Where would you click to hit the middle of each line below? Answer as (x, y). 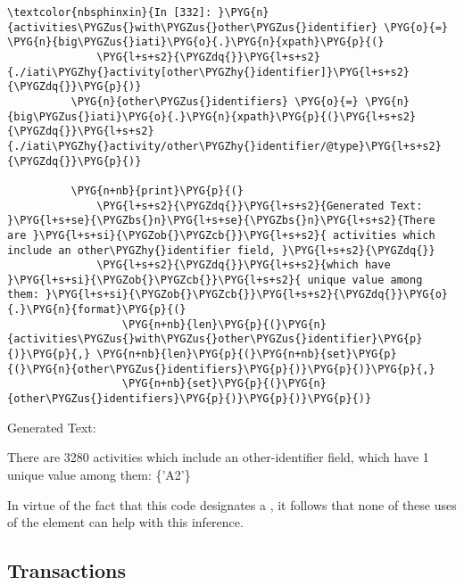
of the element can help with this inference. (125, 522)
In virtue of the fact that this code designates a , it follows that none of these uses (232, 504)
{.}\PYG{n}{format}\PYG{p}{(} (97, 310)
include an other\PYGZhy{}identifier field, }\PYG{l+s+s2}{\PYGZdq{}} (221, 250)
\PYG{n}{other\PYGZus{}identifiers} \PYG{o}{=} (215, 101)
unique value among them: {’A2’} (99, 474)
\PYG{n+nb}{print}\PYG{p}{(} (157, 190)
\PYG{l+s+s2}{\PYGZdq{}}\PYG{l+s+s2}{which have (244, 265)
